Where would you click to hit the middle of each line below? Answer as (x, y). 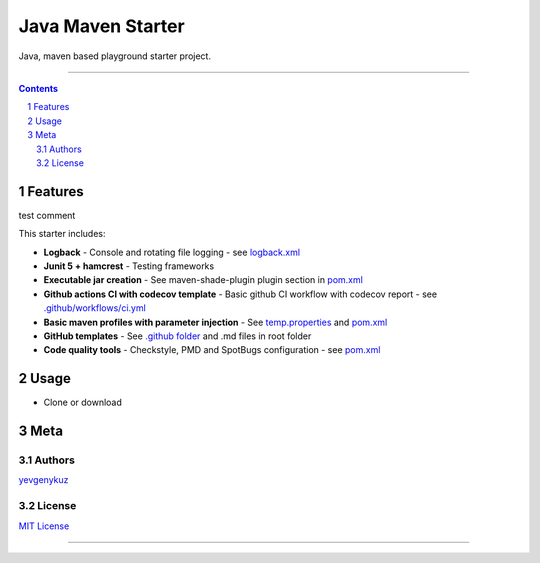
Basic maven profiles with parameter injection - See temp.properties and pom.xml (215, 322)
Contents (38, 88)
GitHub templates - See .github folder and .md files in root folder (177, 336)
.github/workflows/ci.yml (95, 308)
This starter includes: (62, 234)
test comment (47, 215)
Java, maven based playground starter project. (115, 56)
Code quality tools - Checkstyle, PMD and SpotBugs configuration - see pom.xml (212, 350)
